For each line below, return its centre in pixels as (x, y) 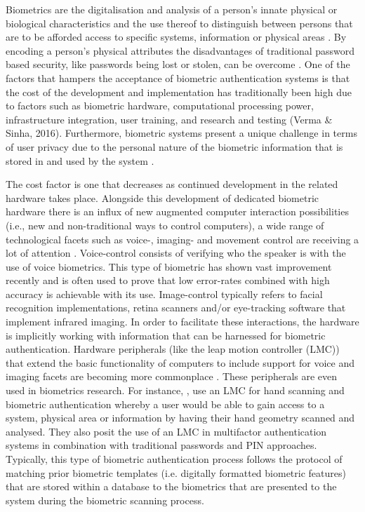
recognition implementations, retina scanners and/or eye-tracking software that (176, 308)
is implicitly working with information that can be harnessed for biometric (166, 335)
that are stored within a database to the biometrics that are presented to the (171, 486)
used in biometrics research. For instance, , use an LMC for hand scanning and (175, 390)
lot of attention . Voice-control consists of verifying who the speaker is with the (176, 253)
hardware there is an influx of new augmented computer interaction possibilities (177, 211)
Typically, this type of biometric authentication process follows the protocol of (174, 459)
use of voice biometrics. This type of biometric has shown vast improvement (169, 266)
